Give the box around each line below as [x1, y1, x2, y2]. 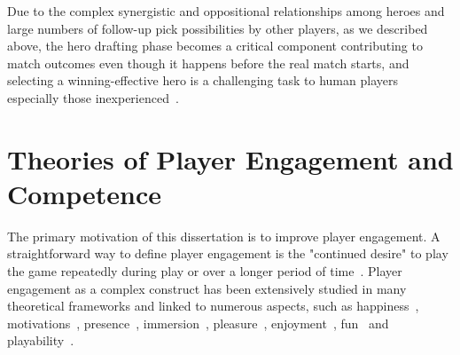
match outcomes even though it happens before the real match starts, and [7, 53, 409, 72]
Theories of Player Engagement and [7, 140, 454, 177]
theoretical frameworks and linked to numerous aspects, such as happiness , [7, 296, 419, 315]
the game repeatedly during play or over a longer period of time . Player [7, 262, 402, 280]
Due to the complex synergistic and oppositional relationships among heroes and [7, 2, 445, 20]
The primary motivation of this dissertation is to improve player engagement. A [7, 226, 441, 245]
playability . [7, 331, 74, 350]
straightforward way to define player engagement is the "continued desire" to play [7, 244, 448, 263]
